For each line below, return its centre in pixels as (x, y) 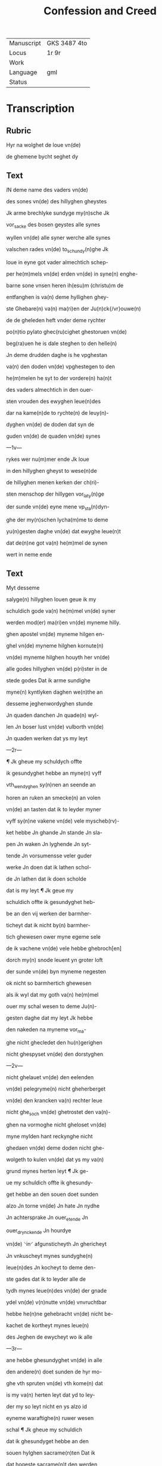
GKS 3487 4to (67, 43)
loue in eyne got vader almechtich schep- (57, 262)
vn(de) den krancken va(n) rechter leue (54, 1100)
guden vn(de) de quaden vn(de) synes (53, 436)
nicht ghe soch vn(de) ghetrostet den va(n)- (58, 1112)
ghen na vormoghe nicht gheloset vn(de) (56, 1125)
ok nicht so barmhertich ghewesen (49, 983)
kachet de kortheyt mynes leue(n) (48, 1325)
